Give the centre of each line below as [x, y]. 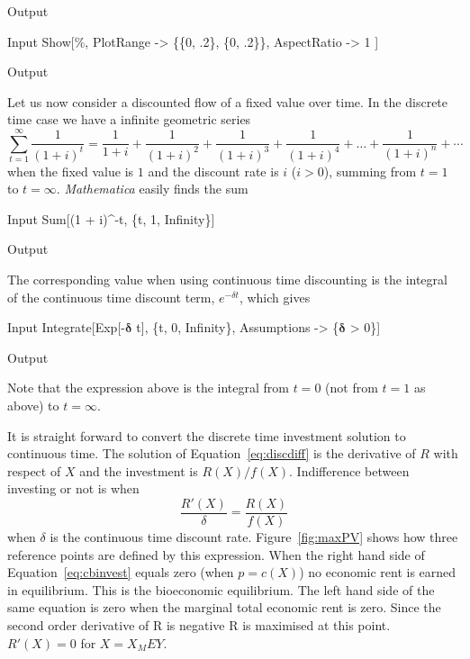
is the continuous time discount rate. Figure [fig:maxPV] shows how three [254, 537]
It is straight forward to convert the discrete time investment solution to [207, 435]
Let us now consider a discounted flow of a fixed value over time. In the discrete [228, 101]
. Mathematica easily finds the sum [152, 189]
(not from [352, 388]
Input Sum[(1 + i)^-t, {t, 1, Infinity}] [111, 218]
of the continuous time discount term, [111, 297]
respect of [34, 470]
